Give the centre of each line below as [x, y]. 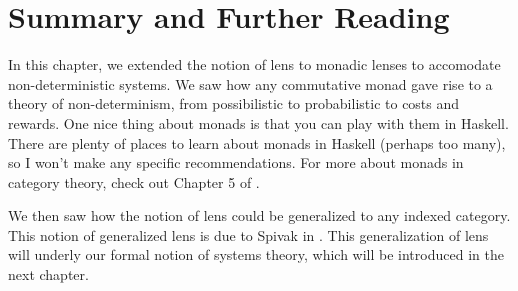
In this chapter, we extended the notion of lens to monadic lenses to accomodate [254, 64]
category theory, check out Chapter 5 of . [134, 181]
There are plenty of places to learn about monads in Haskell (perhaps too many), [257, 142]
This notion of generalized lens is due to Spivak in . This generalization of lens [248, 234]
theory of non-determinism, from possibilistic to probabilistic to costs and [234, 103]
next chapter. [48, 274]
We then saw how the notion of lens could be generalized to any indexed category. [259, 215]
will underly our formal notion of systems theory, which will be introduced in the [256, 254]
